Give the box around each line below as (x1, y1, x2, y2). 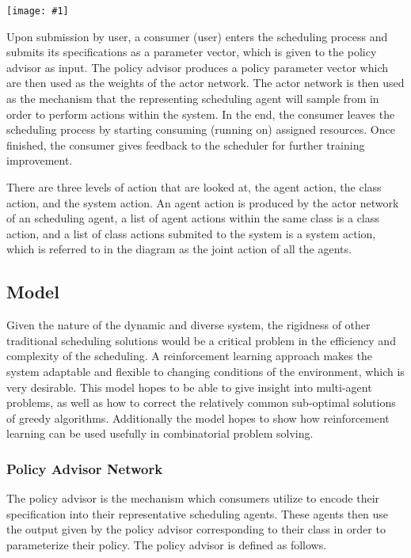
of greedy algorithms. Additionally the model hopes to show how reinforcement (6, 409, 390, 426)
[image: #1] (6, 6, 69, 17)
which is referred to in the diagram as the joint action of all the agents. (6, 241, 352, 257)
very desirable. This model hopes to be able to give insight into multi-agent (6, 378, 372, 395)
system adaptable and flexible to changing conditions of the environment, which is (6, 363, 405, 379)
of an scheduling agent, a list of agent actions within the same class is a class (6, 210, 379, 226)
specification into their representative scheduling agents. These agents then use (6, 505, 389, 522)
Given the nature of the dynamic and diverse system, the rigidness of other (6, 317, 371, 333)
